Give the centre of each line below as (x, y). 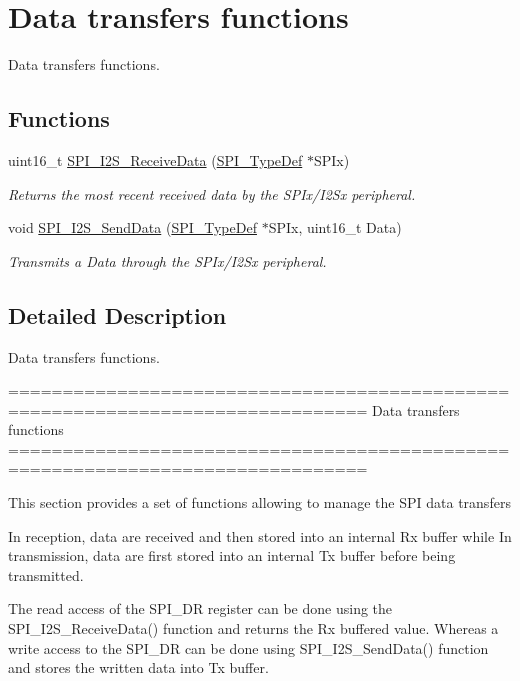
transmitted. (46, 574)
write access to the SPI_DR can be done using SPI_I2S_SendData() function (248, 647)
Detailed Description (117, 314)
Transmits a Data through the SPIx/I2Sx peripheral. (167, 260)
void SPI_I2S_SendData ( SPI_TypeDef (132, 227)
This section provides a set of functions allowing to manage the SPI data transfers (259, 502)
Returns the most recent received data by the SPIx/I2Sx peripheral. (212, 193)
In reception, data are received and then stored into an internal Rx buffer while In (260, 535)
